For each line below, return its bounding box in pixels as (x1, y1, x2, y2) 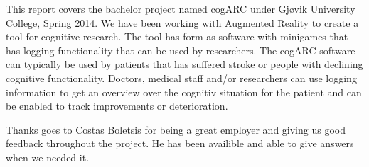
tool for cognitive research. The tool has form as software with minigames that (6, 29, 348, 44)
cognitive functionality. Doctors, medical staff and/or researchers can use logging (6, 70, 357, 85)
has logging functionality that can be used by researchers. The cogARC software (6, 42, 355, 57)
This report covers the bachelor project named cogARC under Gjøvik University (6, 1, 355, 16)
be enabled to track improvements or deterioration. (6, 98, 228, 113)
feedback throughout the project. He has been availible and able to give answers (6, 136, 354, 151)
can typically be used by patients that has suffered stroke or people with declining (6, 57, 363, 71)
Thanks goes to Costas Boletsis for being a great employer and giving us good (6, 122, 346, 137)
